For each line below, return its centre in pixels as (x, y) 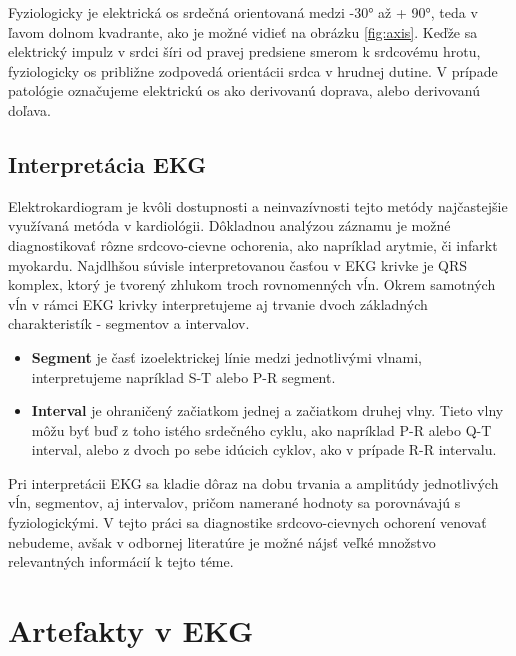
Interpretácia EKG (107, 163)
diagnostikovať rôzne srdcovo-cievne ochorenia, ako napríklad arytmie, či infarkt (253, 244)
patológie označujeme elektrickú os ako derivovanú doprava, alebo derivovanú (244, 90)
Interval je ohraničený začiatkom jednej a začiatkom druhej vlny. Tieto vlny (267, 410)
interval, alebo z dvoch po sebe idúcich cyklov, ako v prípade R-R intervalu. (264, 449)
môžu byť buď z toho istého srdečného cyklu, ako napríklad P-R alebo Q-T (261, 429)
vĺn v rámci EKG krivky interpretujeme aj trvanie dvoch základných (218, 303)
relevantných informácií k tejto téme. (121, 561)
